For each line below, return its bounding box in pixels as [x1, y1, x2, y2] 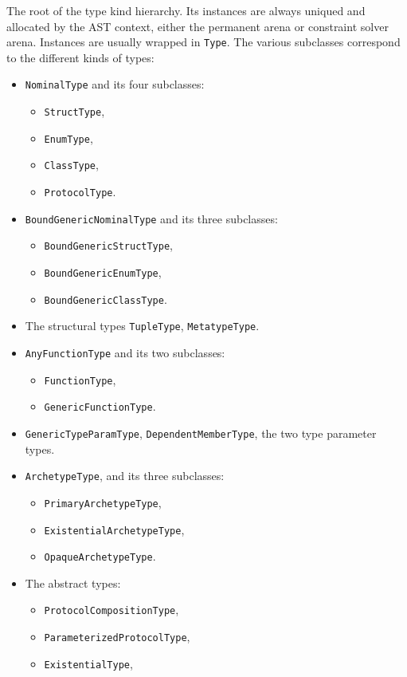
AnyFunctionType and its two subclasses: [25, 344, 225, 360]
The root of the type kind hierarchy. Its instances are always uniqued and [6, 2, 366, 18]
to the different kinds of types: [6, 49, 155, 65]
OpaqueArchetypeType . [44, 548, 156, 565]
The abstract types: [25, 574, 121, 591]
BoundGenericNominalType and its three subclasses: [25, 210, 278, 226]
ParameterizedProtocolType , [44, 628, 190, 645]
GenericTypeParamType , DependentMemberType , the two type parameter [25, 424, 377, 441]
